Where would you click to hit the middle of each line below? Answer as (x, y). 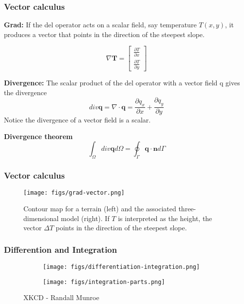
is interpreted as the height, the (165, 218)
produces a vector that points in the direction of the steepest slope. (104, 34)
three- (187, 208)
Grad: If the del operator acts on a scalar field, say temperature (100, 25)
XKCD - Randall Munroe (61, 297)
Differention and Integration (61, 249)
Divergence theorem (38, 136)
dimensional (41, 218)
